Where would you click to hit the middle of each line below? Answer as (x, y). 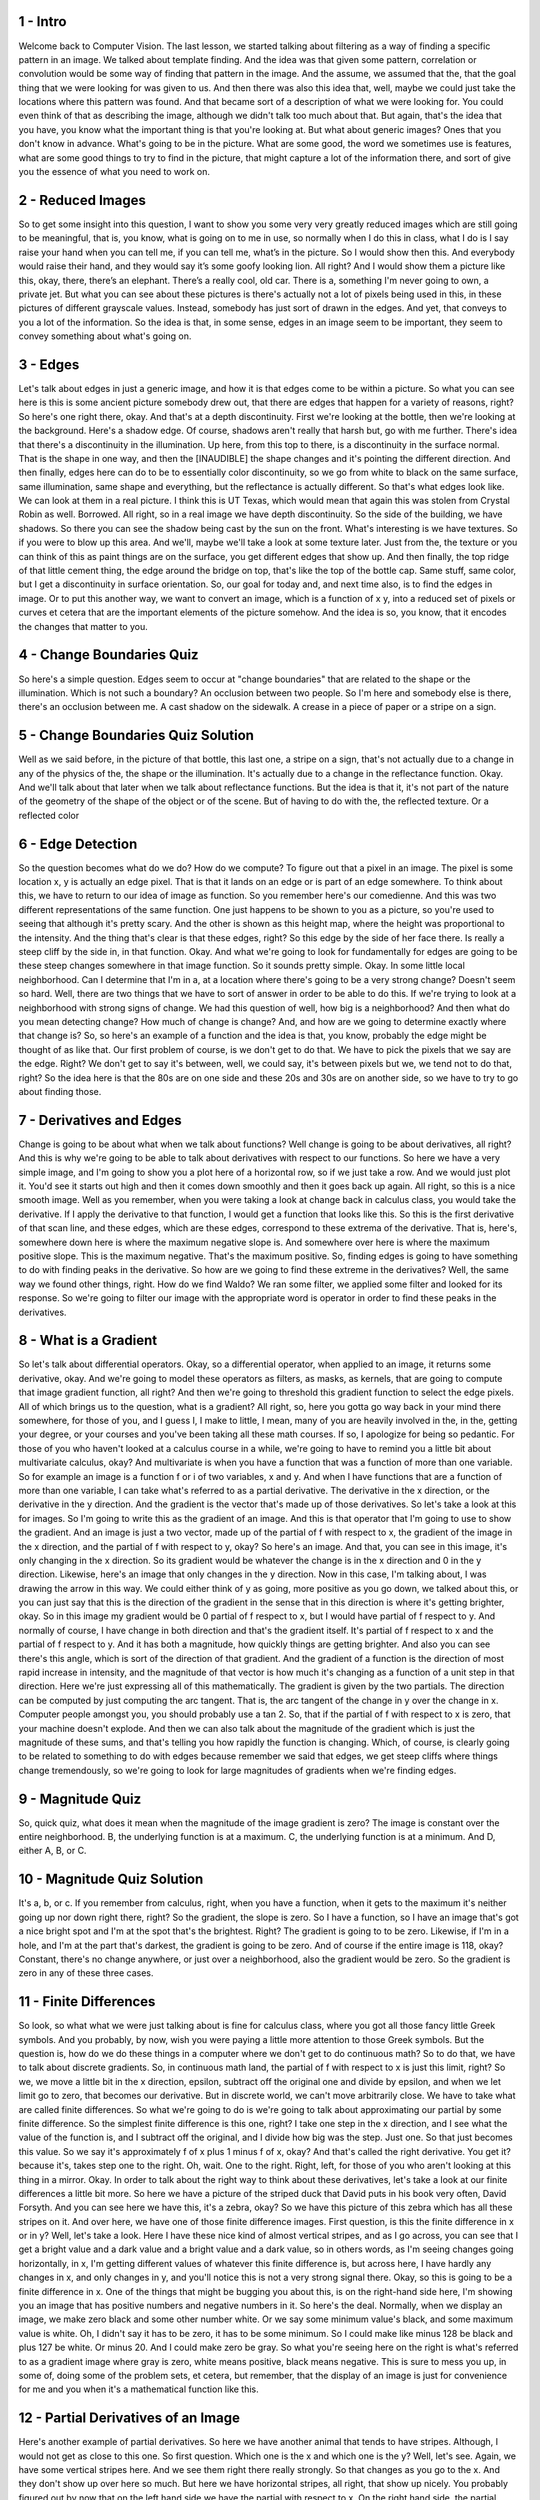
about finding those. (60, 1091)
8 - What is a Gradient (88, 1340)
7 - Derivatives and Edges (100, 1120)
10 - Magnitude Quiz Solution (111, 1879)
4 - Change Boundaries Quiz (108, 655)
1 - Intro (42, 21)
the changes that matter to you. (83, 626)
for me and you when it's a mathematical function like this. (138, 2389)
